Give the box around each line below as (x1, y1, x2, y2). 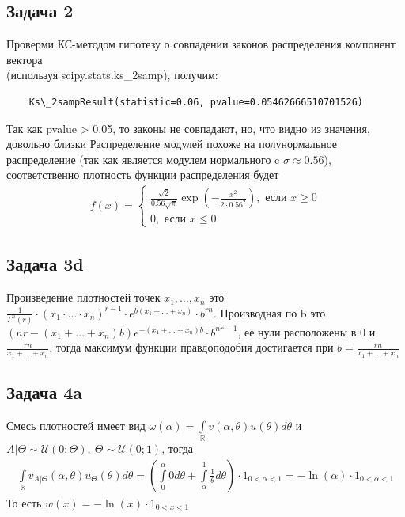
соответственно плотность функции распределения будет (6, 166, 279, 183)
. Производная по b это (213, 304, 326, 321)
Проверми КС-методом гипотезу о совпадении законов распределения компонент (6, 36, 396, 52)
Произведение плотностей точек (6, 289, 161, 306)
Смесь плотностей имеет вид (6, 416, 146, 433)
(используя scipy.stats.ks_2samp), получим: (6, 67, 218, 83)
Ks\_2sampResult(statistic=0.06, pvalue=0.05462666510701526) (28, 96, 364, 108)
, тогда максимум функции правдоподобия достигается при (49, 339, 334, 355)
